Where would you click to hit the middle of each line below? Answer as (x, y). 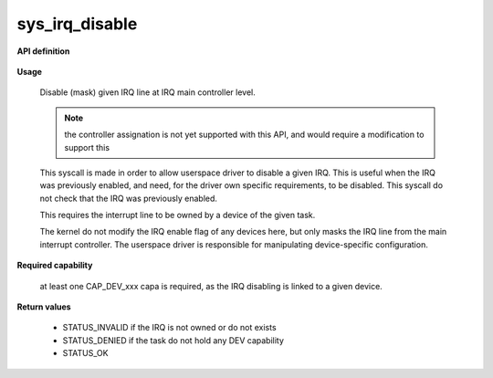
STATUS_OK (85, 353)
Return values (44, 307)
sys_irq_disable (77, 24)
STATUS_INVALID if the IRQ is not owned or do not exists (170, 328)
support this (87, 147)
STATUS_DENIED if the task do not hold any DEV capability (173, 340)
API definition (43, 51)
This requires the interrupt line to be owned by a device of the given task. (178, 215)
